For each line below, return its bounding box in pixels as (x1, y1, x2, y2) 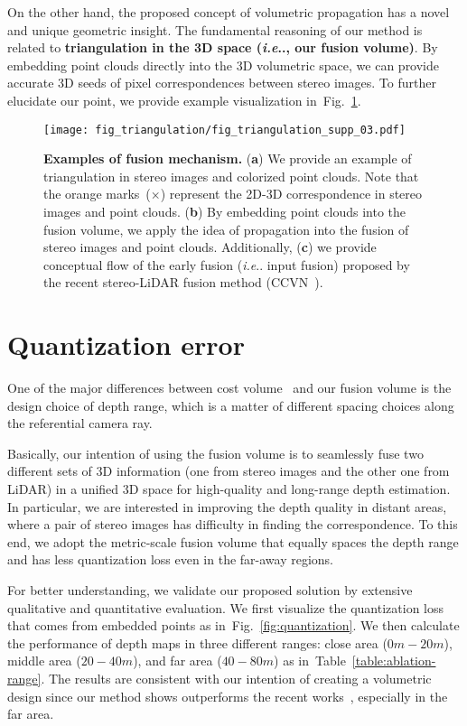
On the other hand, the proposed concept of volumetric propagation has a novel (7, 3, 450, 21)
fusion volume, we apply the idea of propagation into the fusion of (43, 219, 409, 238)
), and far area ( (133, 651, 222, 670)
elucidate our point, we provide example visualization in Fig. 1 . (7, 90, 361, 109)
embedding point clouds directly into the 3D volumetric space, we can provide (7, 55, 440, 74)
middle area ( (7, 651, 81, 670)
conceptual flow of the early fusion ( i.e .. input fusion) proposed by (43, 255, 410, 274)
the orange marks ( (43, 184, 151, 203)
